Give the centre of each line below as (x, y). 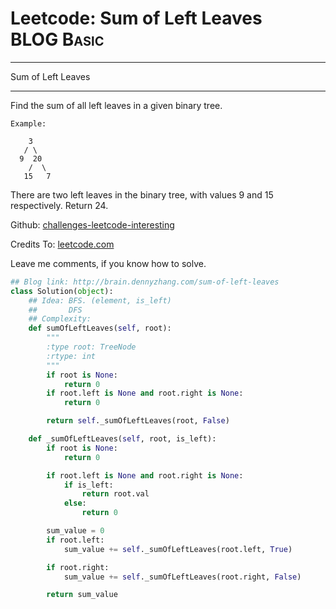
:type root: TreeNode (91, 347)
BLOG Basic (57, 39)
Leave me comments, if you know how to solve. (108, 263)
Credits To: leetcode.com (62, 244)
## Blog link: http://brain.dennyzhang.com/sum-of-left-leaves (145, 282)
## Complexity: (60, 319)
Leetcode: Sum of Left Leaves (136, 18)
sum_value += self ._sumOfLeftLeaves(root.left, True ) (178, 549)
